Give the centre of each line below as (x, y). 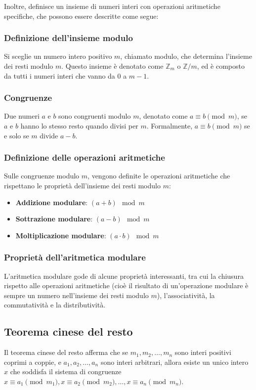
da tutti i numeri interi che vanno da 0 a (65, 75)
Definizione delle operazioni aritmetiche (85, 157)
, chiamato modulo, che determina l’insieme (186, 56)
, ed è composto (221, 66)
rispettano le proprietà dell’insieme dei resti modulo (82, 185)
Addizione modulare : (52, 202)
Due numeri (22, 116)
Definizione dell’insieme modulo (68, 38)
